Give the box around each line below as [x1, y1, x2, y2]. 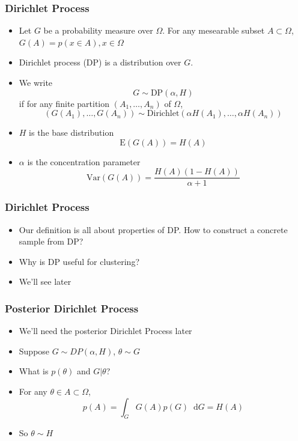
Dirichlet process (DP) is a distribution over [19, 56, 181, 68]
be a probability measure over [43, 24, 153, 37]
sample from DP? [19, 235, 84, 248]
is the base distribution [29, 126, 114, 139]
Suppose [19, 344, 50, 357]
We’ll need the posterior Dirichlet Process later [19, 324, 192, 337]
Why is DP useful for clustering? [19, 255, 140, 267]
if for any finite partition [19, 97, 110, 109]
